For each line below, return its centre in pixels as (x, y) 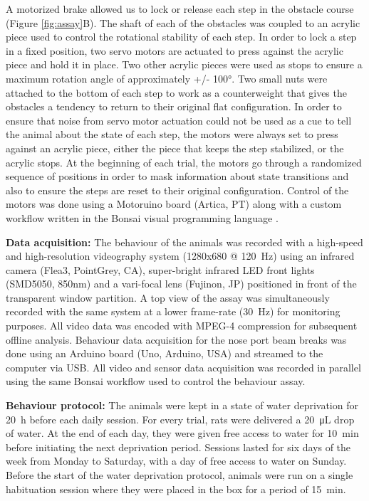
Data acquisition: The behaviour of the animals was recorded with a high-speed (184, 242)
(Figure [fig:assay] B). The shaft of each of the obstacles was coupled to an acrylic (183, 22)
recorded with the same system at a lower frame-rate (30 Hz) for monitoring (173, 311)
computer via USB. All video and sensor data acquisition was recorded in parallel (183, 367)
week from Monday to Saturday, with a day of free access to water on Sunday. (176, 461)
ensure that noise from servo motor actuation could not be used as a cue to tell (179, 120)
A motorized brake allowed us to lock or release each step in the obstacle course (180, 9)
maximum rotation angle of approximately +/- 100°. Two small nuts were (167, 78)
